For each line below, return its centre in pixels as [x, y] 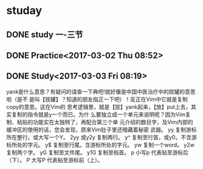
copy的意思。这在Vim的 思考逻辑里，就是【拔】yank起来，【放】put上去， [99, 106]
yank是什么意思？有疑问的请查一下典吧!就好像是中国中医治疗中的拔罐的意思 [101, 91]
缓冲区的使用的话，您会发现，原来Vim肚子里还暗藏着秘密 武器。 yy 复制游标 [101, 129]
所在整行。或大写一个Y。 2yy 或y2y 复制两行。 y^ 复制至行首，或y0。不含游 [101, 137]
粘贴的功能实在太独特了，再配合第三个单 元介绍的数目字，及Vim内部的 [105, 122]
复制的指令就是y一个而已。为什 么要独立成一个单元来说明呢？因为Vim [98, 114]
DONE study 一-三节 [45, 34]
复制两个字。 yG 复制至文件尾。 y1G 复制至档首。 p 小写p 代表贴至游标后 [98, 152]
